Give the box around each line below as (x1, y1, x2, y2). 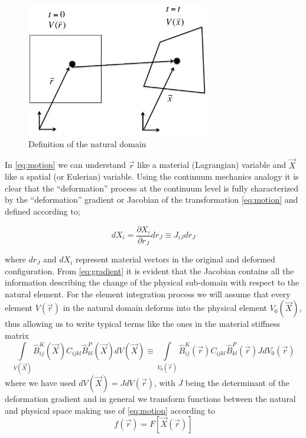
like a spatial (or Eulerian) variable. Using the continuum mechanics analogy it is (5, 170, 299, 183)
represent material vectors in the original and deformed (75, 253, 275, 265)
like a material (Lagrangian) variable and (137, 158, 287, 171)
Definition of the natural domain (28, 137, 147, 150)
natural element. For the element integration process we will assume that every (5, 287, 291, 300)
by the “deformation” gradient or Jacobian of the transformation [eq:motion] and (5, 193, 298, 206)
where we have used (5, 376, 76, 388)
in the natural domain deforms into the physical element (63, 301, 267, 314)
